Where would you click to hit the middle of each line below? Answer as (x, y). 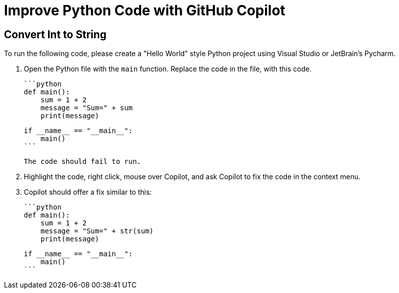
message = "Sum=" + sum (87, 108)
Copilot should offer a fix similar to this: (88, 192)
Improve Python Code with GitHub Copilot (145, 10)
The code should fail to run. (83, 162)
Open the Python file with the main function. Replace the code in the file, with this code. (168, 69)
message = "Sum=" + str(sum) (97, 231)
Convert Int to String (55, 34)
